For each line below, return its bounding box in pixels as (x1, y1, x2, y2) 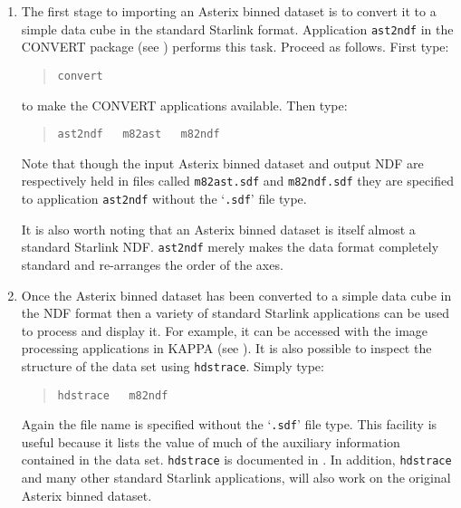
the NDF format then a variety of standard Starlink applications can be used (21, 303, 449, 322)
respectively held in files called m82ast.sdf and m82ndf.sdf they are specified (21, 171, 454, 190)
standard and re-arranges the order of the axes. (21, 254, 283, 273)
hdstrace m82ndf (57, 388, 168, 402)
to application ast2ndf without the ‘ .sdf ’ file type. (21, 189, 307, 207)
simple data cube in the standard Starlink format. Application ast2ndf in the (21, 19, 454, 38)
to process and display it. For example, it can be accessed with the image (21, 321, 428, 340)
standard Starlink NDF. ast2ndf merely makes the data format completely (21, 237, 439, 256)
